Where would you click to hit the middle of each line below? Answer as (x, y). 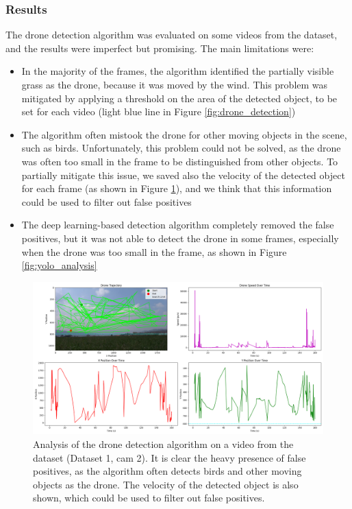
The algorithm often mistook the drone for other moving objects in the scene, (184, 134)
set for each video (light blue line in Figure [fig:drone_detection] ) (159, 111)
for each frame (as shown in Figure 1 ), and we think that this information (177, 188)
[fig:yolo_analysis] (59, 265)
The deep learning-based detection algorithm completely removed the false (178, 225)
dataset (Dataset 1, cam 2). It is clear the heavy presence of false (169, 457)
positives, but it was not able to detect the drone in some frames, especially (180, 238)
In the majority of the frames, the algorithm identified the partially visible (178, 71)
